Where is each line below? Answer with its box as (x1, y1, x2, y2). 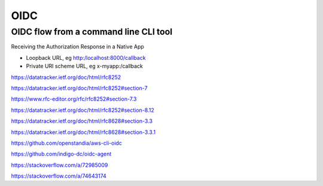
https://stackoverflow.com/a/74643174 (11, 172, 107, 179)
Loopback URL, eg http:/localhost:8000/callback (26, 54, 146, 61)
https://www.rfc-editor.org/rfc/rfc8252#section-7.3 (11, 96, 137, 103)
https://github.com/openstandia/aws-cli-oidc (11, 139, 123, 147)
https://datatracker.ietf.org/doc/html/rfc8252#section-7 (11, 84, 148, 92)
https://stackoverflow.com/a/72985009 (11, 161, 108, 169)
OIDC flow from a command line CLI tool (11, 26, 173, 37)
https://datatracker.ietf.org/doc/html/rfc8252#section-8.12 (11, 106, 155, 114)
